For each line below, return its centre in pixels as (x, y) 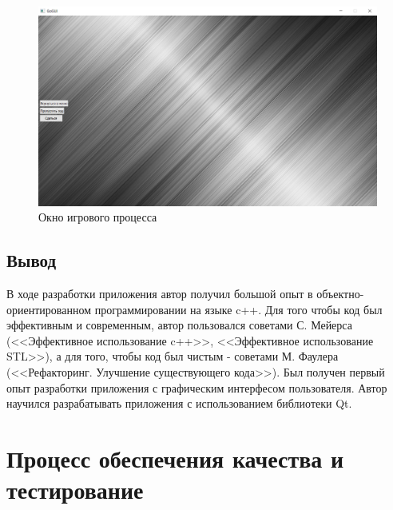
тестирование (75, 490)
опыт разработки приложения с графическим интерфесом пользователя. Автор (197, 387)
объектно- (340, 294)
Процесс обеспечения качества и (175, 458)
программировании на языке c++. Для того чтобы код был (238, 309)
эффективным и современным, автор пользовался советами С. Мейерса (179, 325)
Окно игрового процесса (98, 217)
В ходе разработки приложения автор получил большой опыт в (160, 294)
